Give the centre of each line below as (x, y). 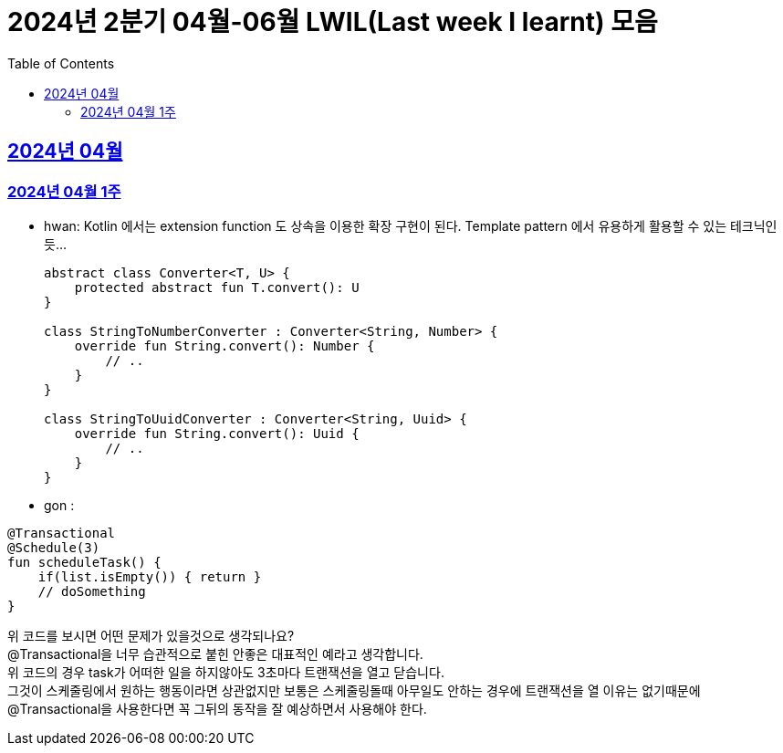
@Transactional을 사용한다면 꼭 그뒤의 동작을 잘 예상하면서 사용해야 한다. (217, 708)
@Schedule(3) (54, 547)
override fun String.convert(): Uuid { (217, 433)
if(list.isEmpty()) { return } (150, 576)
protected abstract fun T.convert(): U (217, 287)
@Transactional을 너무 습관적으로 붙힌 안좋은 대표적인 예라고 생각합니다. (215, 654)
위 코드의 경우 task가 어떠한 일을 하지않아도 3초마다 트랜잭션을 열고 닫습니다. (226, 672)
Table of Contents (61, 63)
